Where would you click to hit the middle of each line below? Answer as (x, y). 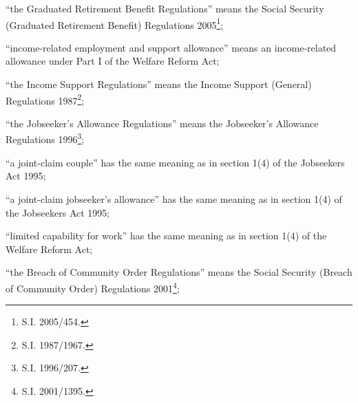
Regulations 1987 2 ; (45, 99)
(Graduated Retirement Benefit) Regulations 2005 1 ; (115, 23)
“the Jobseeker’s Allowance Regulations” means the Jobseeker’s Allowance (162, 123)
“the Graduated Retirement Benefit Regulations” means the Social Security (165, 8)
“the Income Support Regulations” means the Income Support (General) (159, 84)
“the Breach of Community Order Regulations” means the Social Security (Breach (179, 272)
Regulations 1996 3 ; (45, 138)
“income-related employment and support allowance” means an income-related (171, 47)
